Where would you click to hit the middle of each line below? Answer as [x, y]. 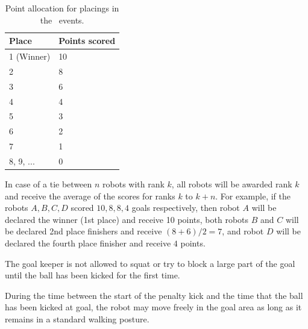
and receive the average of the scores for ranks [90, 196]
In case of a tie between [49, 184]
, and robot [243, 231]
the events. [62, 20]
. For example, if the [253, 196]
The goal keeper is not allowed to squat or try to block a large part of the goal [150, 263]
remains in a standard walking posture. [77, 318]
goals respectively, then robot [186, 208]
